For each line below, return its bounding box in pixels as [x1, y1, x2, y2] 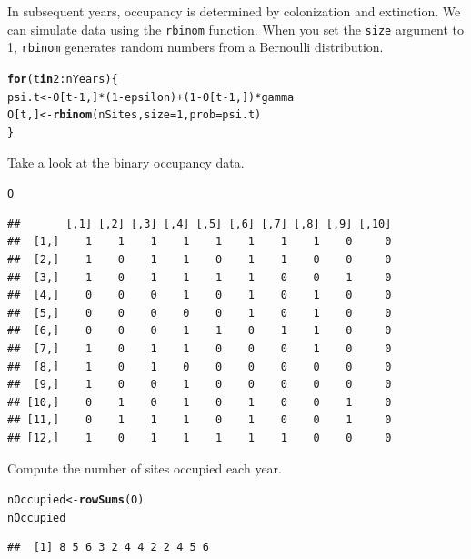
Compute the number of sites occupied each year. [7, 458, 282, 477]
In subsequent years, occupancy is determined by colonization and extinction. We [7, 2, 461, 20]
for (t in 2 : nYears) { [7, 72, 118, 86]
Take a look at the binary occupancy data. [7, 152, 245, 171]
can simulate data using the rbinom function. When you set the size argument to [7, 19, 464, 38]
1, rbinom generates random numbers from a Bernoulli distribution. [7, 37, 384, 56]
